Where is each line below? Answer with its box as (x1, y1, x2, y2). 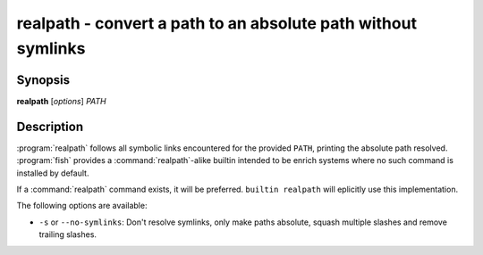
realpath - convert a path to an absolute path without (16, 13, 418, 33)
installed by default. (16, 168, 89, 178)
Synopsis (16, 72, 71, 87)
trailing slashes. (38, 229, 97, 240)
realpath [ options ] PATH (16, 95, 106, 106)
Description (16, 119, 84, 134)
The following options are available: (16, 201, 148, 211)
